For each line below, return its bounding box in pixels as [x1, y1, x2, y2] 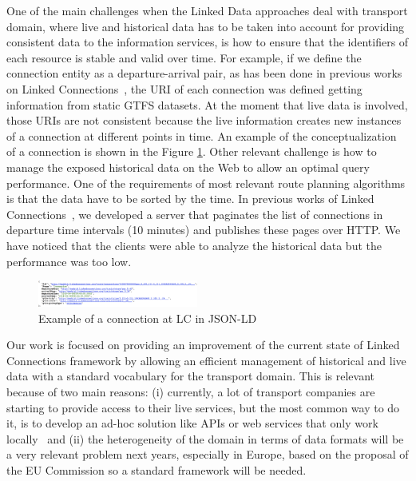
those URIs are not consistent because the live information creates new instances [6, 112, 402, 129]
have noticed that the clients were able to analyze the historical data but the [6, 237, 382, 253]
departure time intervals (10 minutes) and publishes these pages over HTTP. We [6, 221, 401, 238]
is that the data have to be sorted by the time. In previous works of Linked [6, 190, 374, 207]
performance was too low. [6, 252, 132, 269]
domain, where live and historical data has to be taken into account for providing [6, 18, 405, 34]
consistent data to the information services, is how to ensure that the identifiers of [6, 34, 409, 50]
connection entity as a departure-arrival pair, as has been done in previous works [6, 65, 402, 81]
